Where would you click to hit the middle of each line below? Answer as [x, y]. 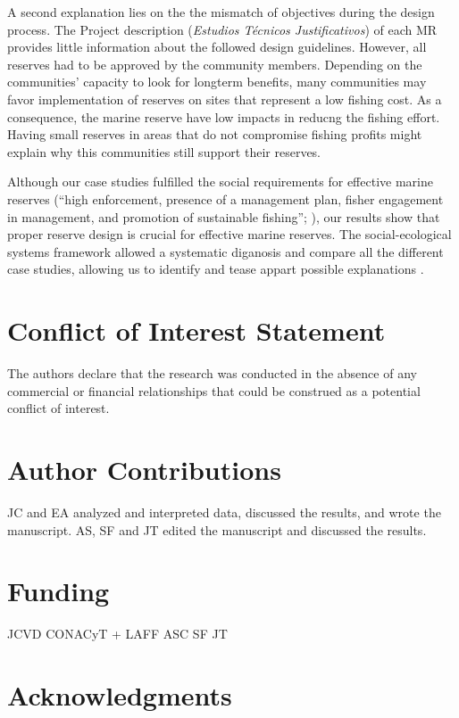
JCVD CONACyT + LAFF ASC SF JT [117, 634]
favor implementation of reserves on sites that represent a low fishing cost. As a [225, 99]
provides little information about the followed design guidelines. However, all [217, 47]
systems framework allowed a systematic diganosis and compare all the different [225, 251]
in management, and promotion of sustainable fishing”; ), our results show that [224, 216]
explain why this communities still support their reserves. [164, 151]
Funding [58, 591]
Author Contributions [144, 469]
